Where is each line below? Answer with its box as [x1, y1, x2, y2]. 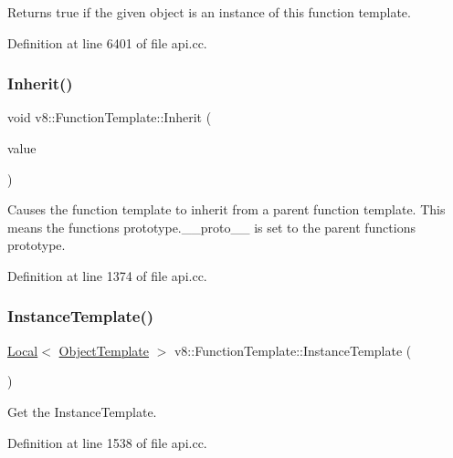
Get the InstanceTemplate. [7, 401, 157, 421]
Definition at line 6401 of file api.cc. [7, 33, 207, 52]
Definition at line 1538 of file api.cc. [7, 432, 207, 452]
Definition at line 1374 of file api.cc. [7, 265, 207, 285]
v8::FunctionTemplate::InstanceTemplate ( [174, 340, 412, 359]
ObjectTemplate [58, 340, 149, 359]
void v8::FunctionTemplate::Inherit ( [7, 108, 212, 127]
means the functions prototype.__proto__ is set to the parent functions [7, 217, 416, 236]
